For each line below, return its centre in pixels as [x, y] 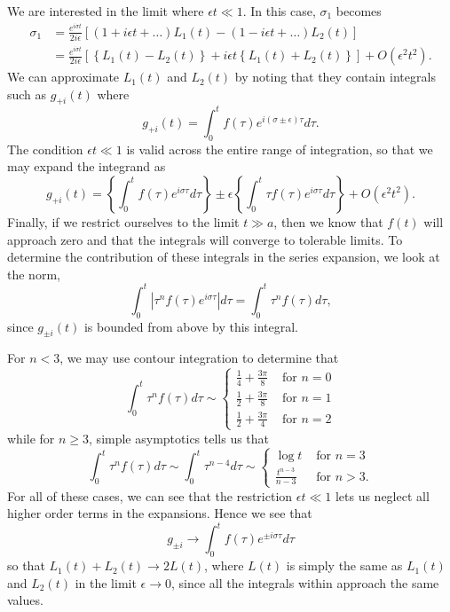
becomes [359, 11]
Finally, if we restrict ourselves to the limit [123, 221]
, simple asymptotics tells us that [179, 438]
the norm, [34, 274]
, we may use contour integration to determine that [199, 358]
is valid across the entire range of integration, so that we [280, 149]
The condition [45, 149]
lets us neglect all [382, 495]
